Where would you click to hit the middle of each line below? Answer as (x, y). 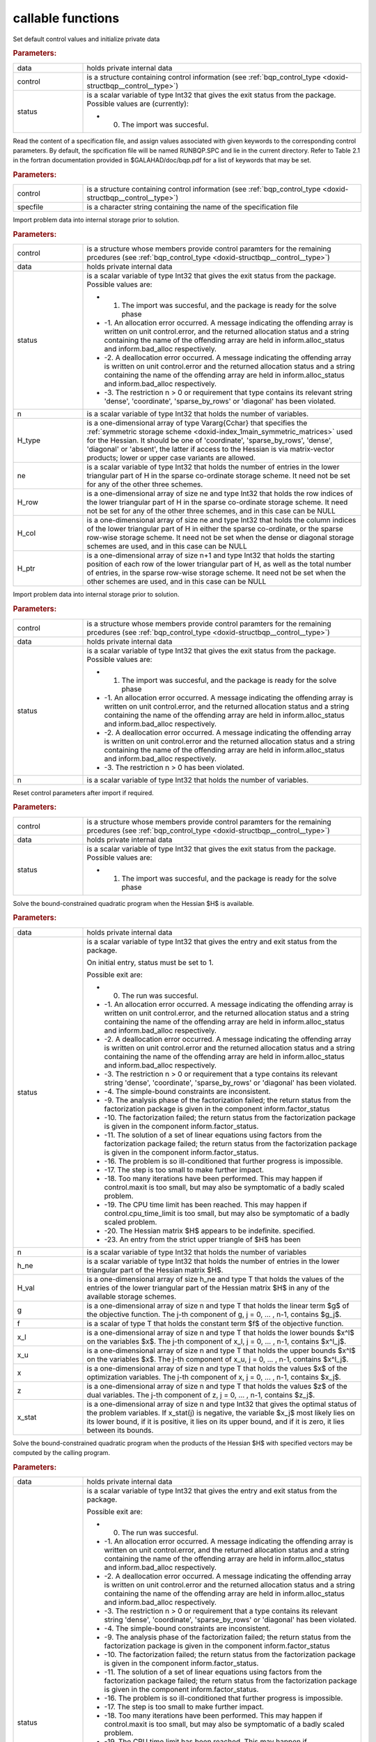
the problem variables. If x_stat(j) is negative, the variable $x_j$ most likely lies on (221, 1412)
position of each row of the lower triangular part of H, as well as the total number (219, 564)
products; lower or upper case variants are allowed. (171, 458)
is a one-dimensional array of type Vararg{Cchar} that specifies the (197, 423)
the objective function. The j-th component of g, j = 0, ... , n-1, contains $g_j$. (214, 1314)
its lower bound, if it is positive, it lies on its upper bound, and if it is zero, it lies (216, 1421)
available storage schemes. (132, 1296)
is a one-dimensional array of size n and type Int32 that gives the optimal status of (222, 1404)
